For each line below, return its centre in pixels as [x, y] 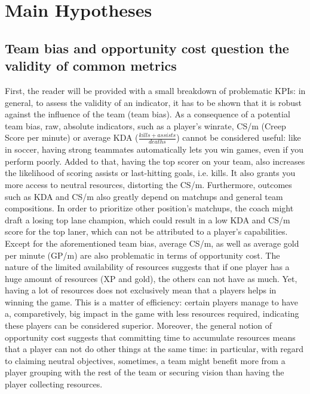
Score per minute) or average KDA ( [72, 137]
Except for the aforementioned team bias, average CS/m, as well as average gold [152, 243]
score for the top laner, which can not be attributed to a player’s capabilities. [146, 231]
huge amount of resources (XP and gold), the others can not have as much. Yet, [151, 278]
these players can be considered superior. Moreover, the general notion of [139, 325]
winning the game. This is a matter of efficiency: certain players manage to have [152, 301]
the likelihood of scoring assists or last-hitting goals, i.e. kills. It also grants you [150, 173]
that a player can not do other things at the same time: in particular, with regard [154, 349]
